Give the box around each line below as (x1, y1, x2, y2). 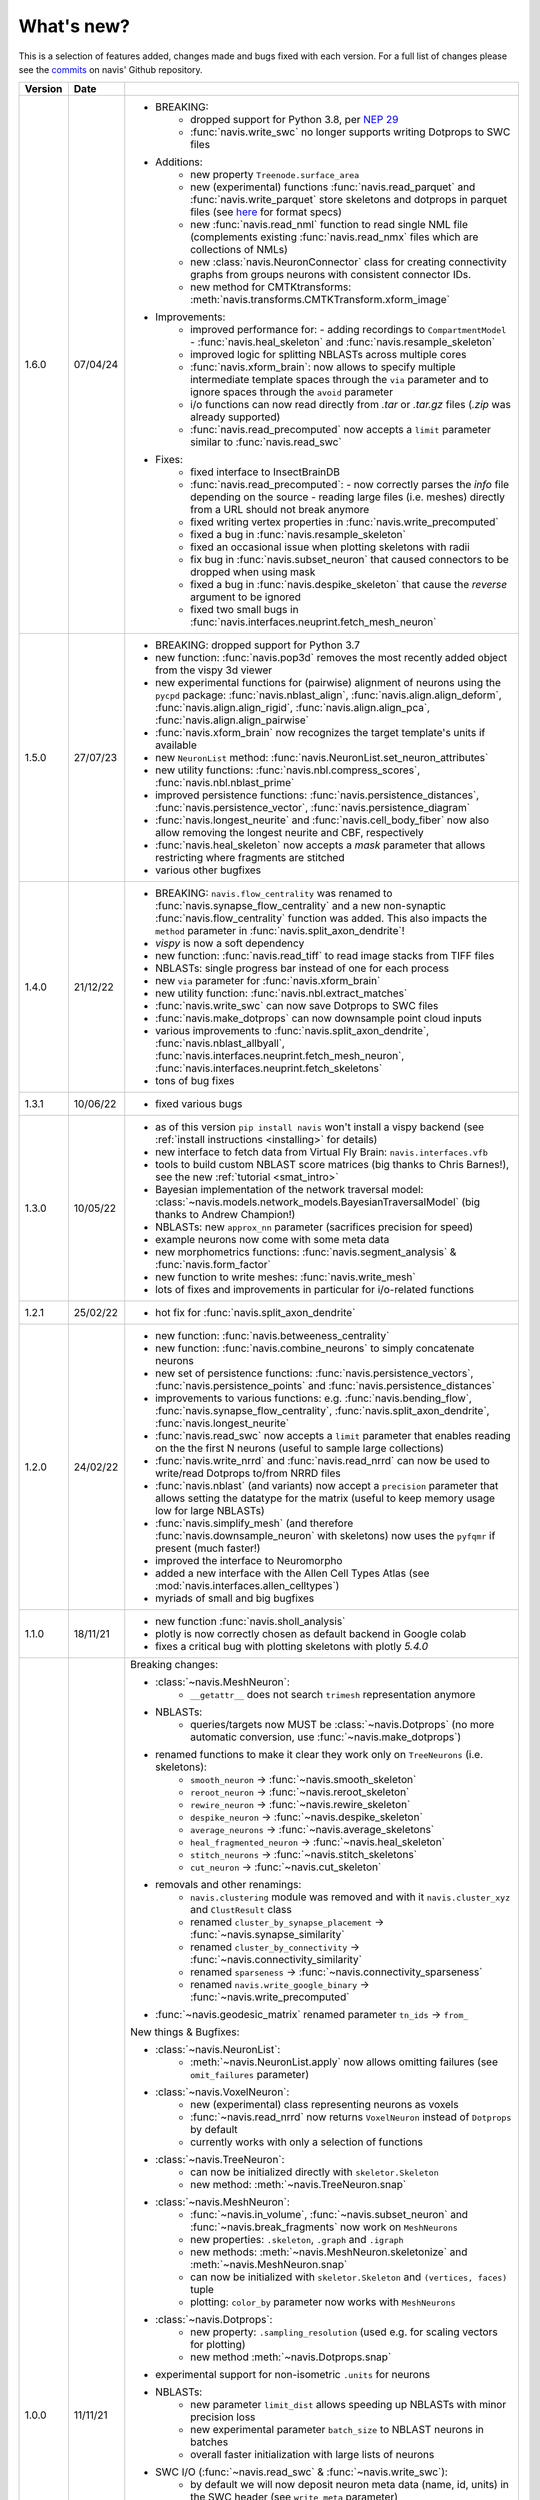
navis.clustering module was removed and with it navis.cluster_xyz (190, 1890, 511, 1904)
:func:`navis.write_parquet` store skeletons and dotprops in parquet (190, 193, 508, 207)
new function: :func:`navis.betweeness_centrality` (155, 1329, 390, 1343)
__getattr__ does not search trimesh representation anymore (190, 1688, 476, 1702)
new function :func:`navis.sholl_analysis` (155, 1615, 346, 1629)
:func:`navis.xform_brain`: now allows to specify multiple (190, 360, 456, 374)
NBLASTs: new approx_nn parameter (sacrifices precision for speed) (155, 1220, 474, 1234)
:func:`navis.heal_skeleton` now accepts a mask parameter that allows (155, 838, 486, 852)
